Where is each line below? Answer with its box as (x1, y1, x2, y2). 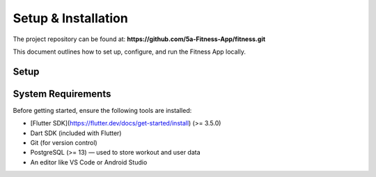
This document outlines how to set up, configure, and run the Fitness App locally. (13, 47, 246, 56)
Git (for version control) (30, 139, 97, 147)
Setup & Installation (13, 10, 128, 26)
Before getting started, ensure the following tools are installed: (13, 106, 192, 114)
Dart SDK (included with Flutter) (30, 129, 122, 137)
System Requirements (13, 88, 111, 100)
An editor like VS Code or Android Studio (30, 157, 148, 167)
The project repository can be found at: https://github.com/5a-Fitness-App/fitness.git (13, 35, 266, 43)
